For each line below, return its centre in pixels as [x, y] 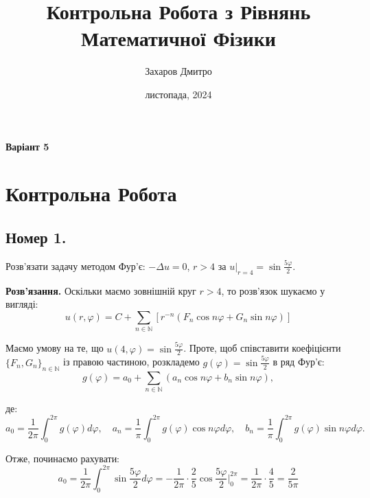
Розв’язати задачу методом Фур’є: [76, 265]
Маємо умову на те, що [55, 348]
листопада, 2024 [178, 94]
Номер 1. [36, 237]
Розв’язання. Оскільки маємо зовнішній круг [101, 290]
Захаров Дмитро [178, 71]
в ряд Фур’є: [299, 362]
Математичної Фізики [178, 38]
